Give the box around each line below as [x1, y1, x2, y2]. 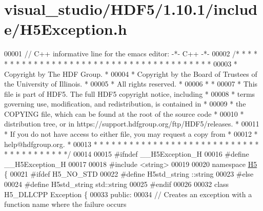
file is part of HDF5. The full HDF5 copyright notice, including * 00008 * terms [4, 88, 255, 99]
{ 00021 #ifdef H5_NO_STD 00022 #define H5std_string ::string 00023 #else [4, 168, 254, 179]
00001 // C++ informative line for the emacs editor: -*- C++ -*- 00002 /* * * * [4, 48, 258, 59]
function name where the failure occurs [4, 199, 127, 209]
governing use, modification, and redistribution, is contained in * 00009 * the [4, 98, 246, 109]
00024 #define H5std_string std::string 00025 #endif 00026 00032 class [4, 179, 229, 189]
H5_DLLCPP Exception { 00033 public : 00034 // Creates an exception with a [4, 188, 252, 199]
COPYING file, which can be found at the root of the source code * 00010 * [4, 108, 244, 119]
